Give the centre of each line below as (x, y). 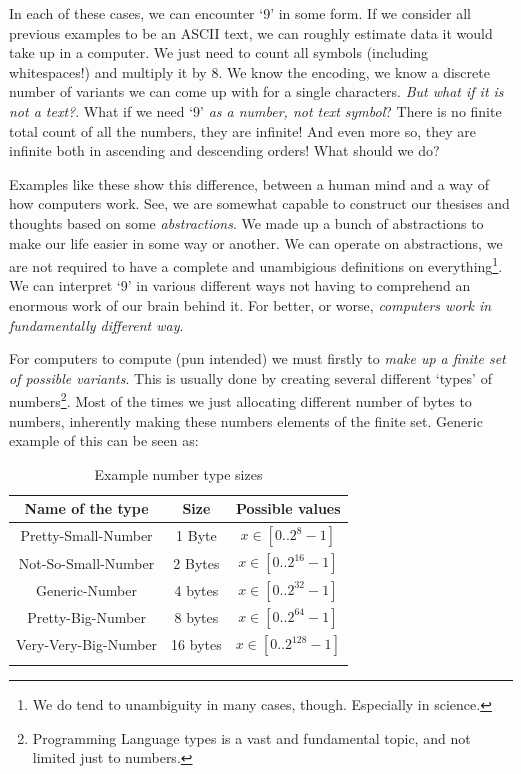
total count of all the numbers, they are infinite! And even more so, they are (242, 130)
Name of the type (86, 508)
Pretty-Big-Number (86, 617)
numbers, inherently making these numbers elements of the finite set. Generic (246, 420)
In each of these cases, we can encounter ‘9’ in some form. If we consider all (240, 13)
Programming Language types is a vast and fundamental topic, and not (251, 737)
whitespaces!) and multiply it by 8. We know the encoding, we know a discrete (249, 71)
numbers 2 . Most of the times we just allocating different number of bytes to (240, 399)
